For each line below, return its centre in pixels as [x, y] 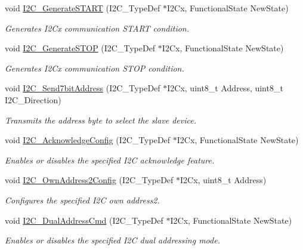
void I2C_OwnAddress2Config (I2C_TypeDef [89, 180]
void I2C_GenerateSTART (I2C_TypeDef [83, 8]
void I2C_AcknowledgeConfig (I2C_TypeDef [88, 140]
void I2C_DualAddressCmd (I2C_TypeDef [84, 220]
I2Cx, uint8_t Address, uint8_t [225, 88]
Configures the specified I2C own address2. [82, 200]
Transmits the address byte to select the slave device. [101, 120]
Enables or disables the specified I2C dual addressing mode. [112, 240]
